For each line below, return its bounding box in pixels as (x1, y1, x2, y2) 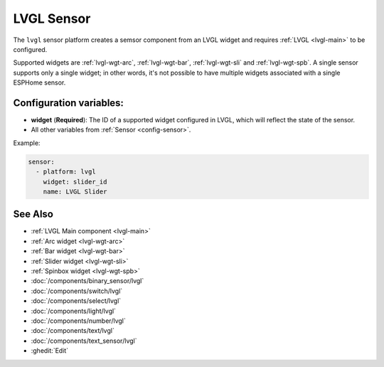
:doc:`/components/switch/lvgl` (31, 287, 123, 295)
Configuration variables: (13, 97, 124, 109)
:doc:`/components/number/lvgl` (31, 317, 126, 325)
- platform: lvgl (36, 168, 96, 176)
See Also (13, 208, 53, 220)
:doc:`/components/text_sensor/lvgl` (31, 336, 137, 345)
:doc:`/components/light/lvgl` (31, 307, 117, 315)
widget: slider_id (43, 178, 107, 186)
